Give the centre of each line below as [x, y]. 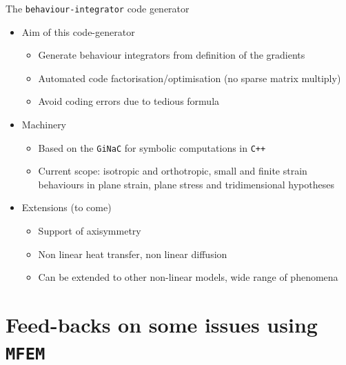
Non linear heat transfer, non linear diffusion [133, 254]
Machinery [44, 125]
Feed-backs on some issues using [162, 325]
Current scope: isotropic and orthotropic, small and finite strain [173, 171]
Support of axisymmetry [90, 231]
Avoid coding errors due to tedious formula [129, 101]
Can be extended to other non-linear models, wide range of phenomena [188, 277]
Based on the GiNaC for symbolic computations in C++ [152, 147]
